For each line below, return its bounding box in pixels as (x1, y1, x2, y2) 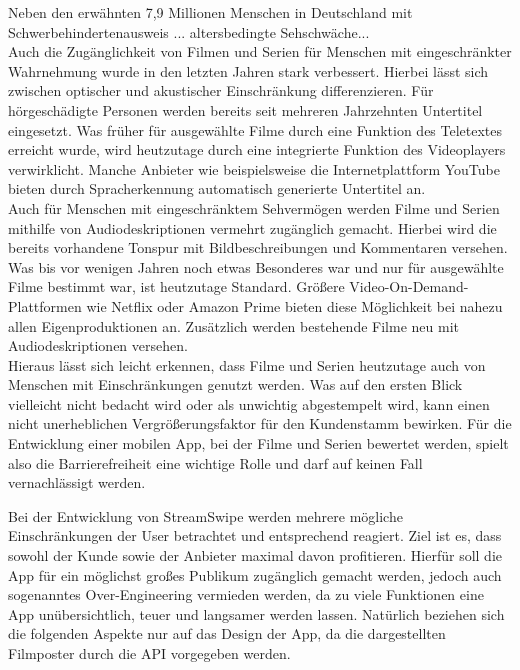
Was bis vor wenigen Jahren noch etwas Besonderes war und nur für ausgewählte (8, 256, 504, 277)
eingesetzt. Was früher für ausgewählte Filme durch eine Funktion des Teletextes (8, 119, 503, 140)
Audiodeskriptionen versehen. (8, 335, 188, 356)
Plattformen (8, 295, 82, 316)
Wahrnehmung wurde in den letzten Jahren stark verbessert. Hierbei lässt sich (8, 60, 489, 81)
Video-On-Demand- (349, 276, 469, 297)
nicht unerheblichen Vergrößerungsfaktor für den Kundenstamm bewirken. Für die (8, 413, 512, 434)
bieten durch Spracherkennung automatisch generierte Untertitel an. (8, 178, 426, 199)
